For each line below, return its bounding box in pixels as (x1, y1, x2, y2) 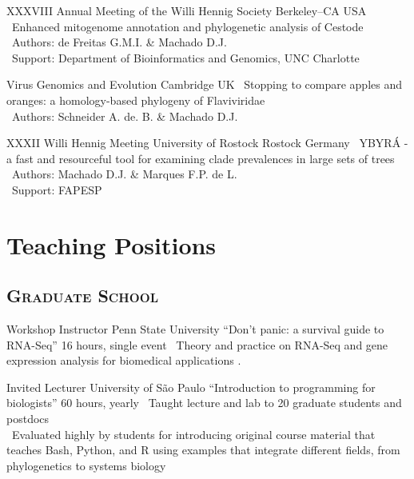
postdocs (6, 410, 50, 427)
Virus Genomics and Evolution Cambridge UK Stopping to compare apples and (6, 76, 403, 93)
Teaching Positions (6, 228, 217, 261)
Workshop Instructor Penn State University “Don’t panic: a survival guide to (6, 321, 384, 337)
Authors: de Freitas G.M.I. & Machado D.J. (11, 34, 227, 50)
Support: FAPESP (11, 181, 102, 198)
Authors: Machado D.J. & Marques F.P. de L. (11, 166, 237, 182)
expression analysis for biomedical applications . (6, 352, 241, 369)
